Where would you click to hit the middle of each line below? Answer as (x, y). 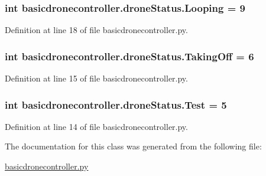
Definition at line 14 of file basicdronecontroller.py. (96, 126)
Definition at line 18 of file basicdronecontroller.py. (96, 30)
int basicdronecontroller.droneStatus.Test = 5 (116, 104)
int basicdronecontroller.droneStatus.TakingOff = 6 (129, 56)
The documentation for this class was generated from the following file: (133, 146)
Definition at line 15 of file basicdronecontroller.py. (96, 78)
